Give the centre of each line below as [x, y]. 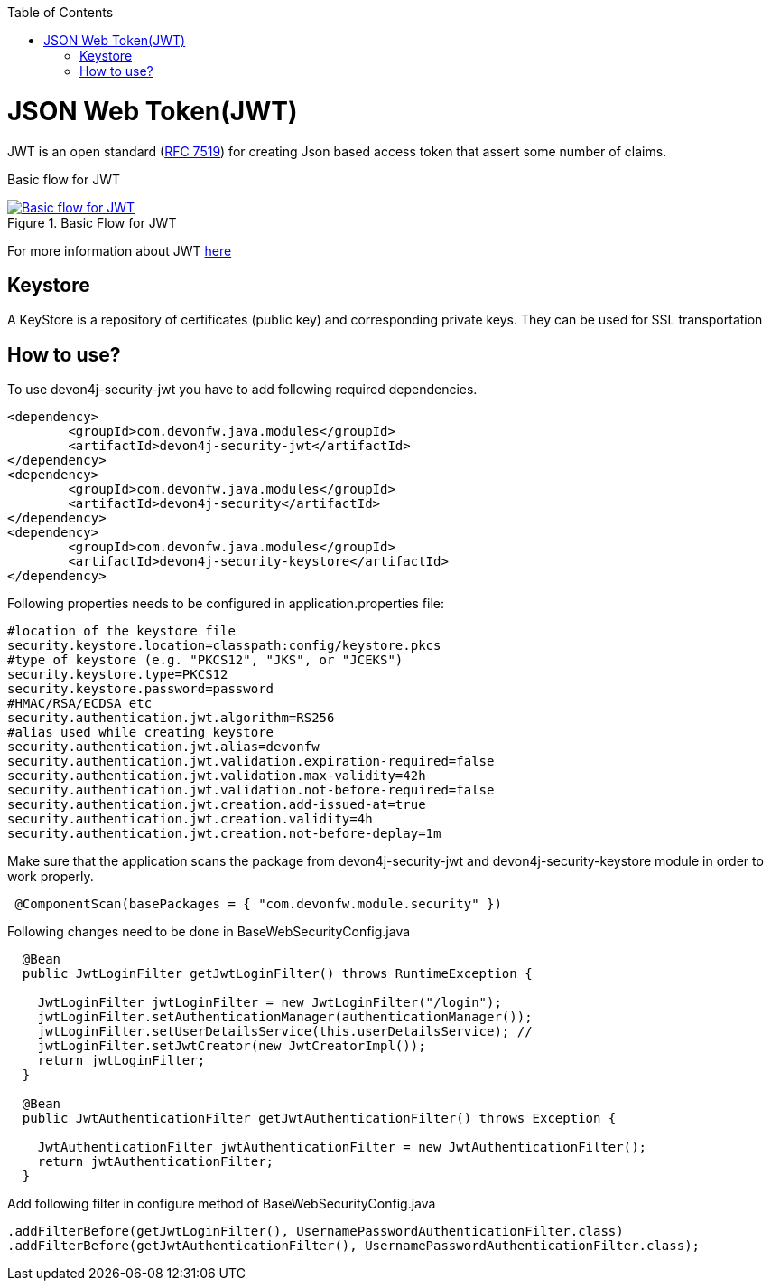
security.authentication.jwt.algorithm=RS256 [171, 718]
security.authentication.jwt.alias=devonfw [163, 747]
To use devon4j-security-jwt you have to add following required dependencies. [242, 390]
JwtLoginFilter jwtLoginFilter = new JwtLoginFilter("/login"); [269, 1003]
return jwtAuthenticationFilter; [156, 1162]
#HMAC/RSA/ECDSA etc [80, 704]
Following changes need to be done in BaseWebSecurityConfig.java [209, 932]
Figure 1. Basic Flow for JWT [92, 222]
